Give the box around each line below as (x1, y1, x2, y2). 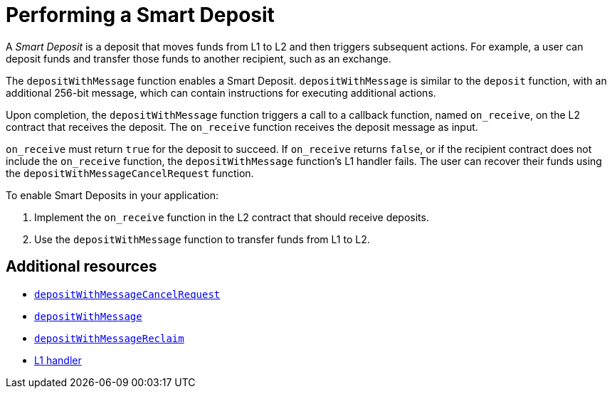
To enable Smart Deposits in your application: (6, 188, 219, 201)
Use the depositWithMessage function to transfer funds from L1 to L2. (34, 233, 370, 245)
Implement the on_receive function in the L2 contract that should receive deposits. (34, 211, 429, 223)
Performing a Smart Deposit (6, 3, 275, 27)
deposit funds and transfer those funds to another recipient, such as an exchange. (6, 52, 391, 65)
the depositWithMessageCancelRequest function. (6, 166, 254, 179)
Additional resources (6, 257, 157, 276)
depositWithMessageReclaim (34, 332, 184, 344)
